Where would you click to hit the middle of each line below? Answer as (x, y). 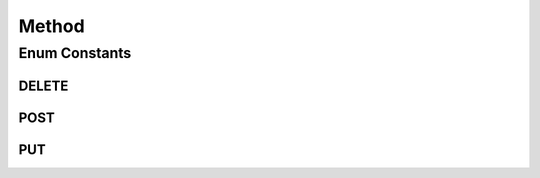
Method (51, 26)
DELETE (43, 85)
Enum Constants (75, 53)
